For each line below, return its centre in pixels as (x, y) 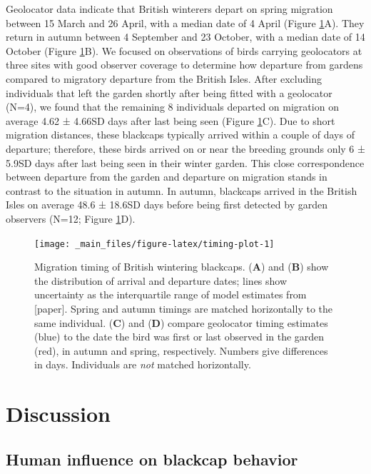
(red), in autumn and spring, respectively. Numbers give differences (181, 350)
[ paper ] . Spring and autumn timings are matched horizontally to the (183, 308)
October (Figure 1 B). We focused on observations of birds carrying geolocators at (184, 50)
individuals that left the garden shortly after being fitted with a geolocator (169, 92)
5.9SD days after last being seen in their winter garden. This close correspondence (185, 162)
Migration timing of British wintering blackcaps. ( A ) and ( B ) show (182, 267)
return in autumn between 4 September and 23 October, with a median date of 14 (185, 37)
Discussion (58, 414)
